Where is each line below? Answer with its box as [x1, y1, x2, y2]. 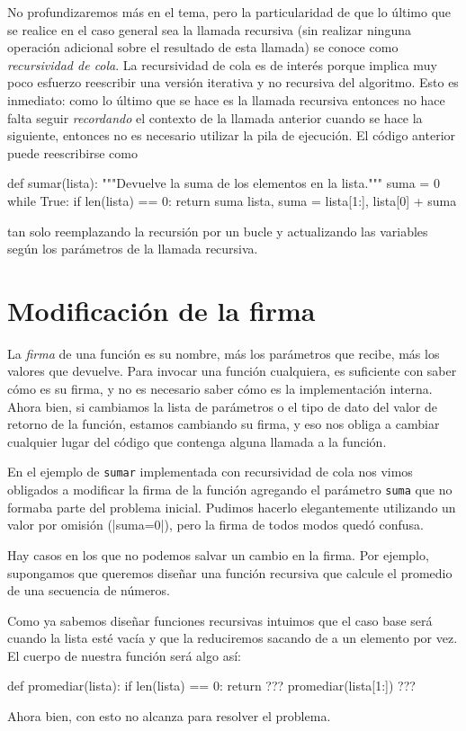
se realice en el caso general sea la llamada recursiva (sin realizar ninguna [7, 20, 411, 39]
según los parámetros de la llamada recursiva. [7, 239, 258, 258]
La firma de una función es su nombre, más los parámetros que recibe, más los [7, 343, 440, 362]
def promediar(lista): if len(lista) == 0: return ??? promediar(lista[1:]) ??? [7, 676, 416, 695]
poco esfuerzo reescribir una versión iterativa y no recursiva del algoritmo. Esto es [7, 73, 459, 92]
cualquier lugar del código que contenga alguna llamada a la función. [7, 432, 387, 450]
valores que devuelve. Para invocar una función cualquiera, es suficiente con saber [7, 361, 457, 380]
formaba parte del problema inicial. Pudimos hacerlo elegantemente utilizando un [7, 497, 456, 516]
